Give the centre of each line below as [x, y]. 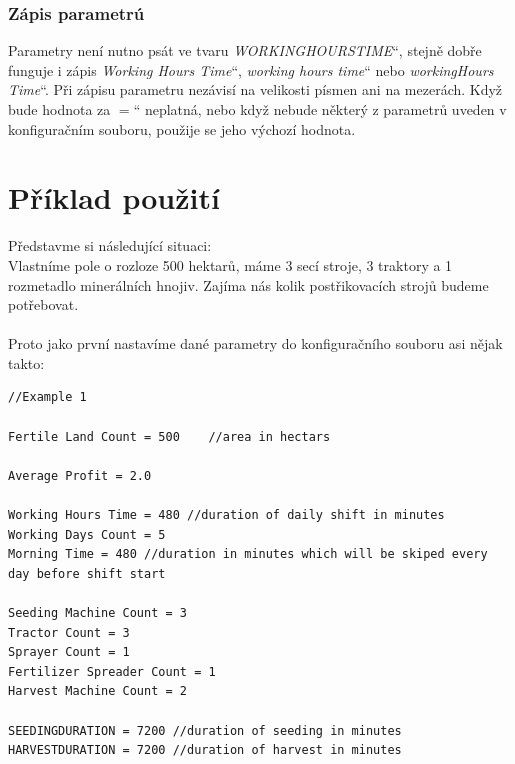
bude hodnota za [59, 109]
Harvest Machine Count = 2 [97, 691]
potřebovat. [43, 304]
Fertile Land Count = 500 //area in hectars [169, 436]
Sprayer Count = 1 [69, 652]
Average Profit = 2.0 [80, 475]
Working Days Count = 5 [87, 534]
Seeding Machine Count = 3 [97, 613]
